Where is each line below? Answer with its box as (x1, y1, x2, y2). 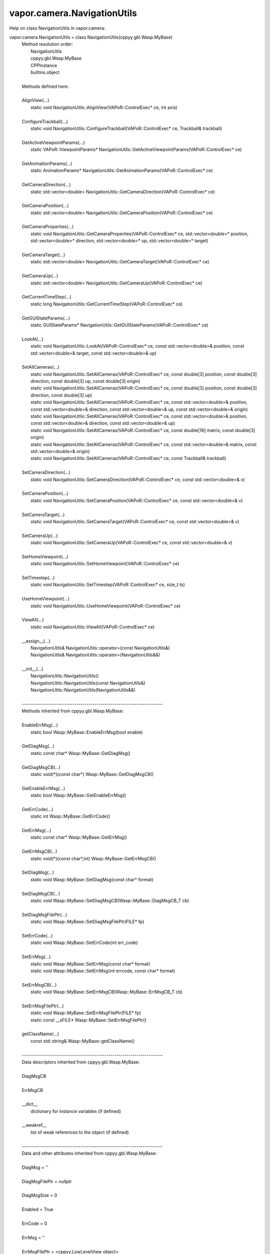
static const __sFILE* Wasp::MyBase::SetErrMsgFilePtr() (30, 1017, 147, 1023)
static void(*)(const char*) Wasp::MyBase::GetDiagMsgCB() (30, 771, 154, 777)
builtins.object (30, 69, 60, 75)
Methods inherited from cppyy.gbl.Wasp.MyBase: (21, 708, 124, 714)
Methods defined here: (21, 83, 69, 89)
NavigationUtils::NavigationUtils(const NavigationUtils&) (30, 680, 145, 686)
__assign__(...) (21, 638, 50, 644)
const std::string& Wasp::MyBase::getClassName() (30, 1038, 135, 1044)
